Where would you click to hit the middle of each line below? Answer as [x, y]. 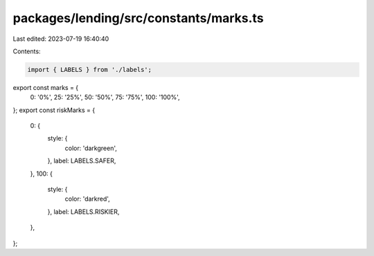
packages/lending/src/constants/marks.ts [138, 18]
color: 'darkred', [87, 199]
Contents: [27, 51]
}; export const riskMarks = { [54, 110]
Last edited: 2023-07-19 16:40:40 [61, 39]
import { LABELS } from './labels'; [90, 70]
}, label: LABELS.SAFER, [82, 161]
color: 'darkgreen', [91, 148]
